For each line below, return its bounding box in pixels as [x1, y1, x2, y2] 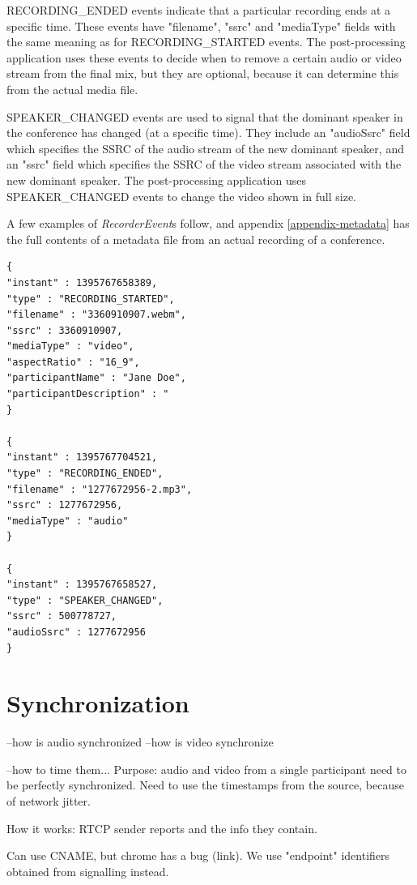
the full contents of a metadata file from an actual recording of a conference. [6, 230, 385, 247]
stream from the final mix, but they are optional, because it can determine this [6, 65, 399, 82]
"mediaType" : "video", [6, 340, 134, 353]
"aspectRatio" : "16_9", [6, 356, 140, 368]
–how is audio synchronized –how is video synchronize [6, 733, 274, 750]
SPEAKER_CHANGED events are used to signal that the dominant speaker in [6, 108, 403, 125]
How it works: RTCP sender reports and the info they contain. [6, 819, 317, 836]
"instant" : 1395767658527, [6, 579, 158, 591]
